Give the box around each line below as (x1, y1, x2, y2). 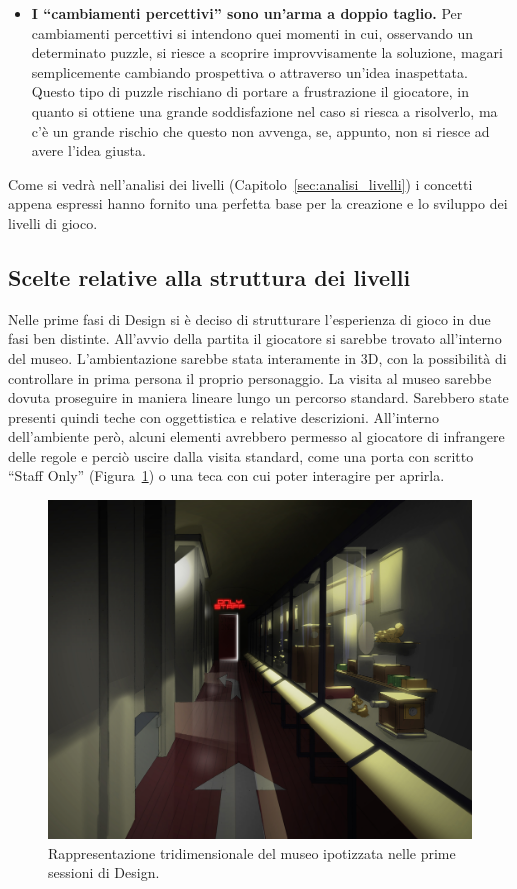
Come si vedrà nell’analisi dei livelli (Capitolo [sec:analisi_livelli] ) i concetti (8, 173, 473, 194)
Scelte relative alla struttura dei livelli (8, 261, 411, 292)
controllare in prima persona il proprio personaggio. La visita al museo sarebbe (8, 367, 492, 388)
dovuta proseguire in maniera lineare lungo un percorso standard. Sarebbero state (8, 387, 509, 408)
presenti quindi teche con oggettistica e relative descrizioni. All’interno (8, 406, 439, 427)
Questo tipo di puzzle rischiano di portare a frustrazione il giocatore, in (31, 81, 470, 102)
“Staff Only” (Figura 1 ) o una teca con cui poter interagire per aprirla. (8, 465, 445, 486)
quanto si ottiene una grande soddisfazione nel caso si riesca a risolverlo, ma (31, 100, 498, 121)
